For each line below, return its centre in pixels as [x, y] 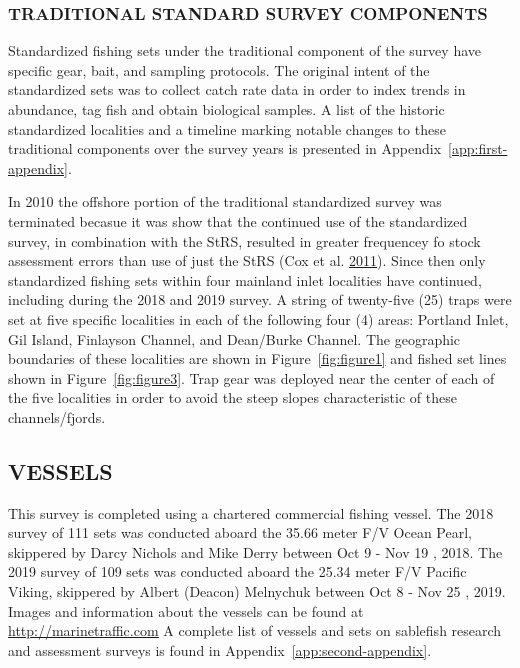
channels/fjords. [57, 416]
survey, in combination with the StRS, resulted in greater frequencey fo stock [244, 240]
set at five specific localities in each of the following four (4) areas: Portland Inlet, [258, 318]
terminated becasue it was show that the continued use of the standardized [238, 220]
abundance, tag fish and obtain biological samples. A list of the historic [226, 109]
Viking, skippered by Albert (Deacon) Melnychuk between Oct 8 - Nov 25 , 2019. [257, 591]
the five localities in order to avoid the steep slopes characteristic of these [232, 397]
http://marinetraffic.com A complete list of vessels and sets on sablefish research [255, 630]
